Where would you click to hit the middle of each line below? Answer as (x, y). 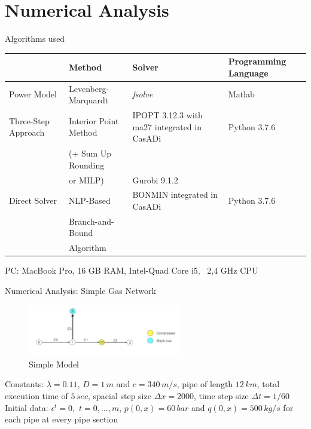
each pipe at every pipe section (62, 419)
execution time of (36, 396)
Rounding (86, 165)
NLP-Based (89, 200)
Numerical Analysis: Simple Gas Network (80, 290)
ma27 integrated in (167, 126)
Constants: (25, 384)
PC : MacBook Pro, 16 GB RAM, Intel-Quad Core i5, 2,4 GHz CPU (132, 270)
